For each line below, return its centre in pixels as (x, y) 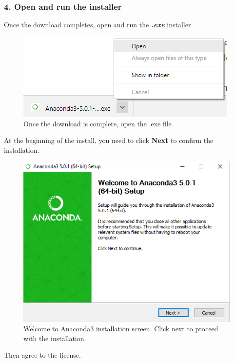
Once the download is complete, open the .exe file (97, 124)
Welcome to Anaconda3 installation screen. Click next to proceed (121, 329)
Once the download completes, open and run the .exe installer (97, 25)
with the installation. (55, 338)
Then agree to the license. (42, 354)
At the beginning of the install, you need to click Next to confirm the (109, 140)
